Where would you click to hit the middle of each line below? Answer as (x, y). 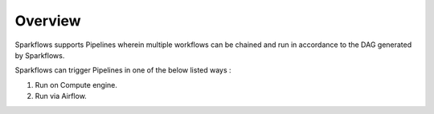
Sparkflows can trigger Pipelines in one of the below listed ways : (123, 70)
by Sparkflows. (40, 55)
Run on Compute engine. (76, 85)
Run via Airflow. (61, 96)
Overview (48, 21)
